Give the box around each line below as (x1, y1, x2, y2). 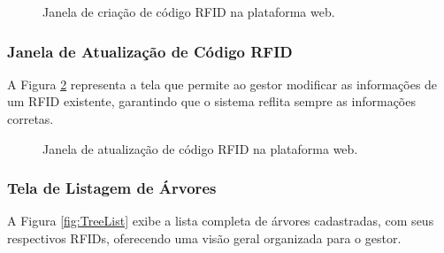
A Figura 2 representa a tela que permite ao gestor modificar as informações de (7, 74, 438, 93)
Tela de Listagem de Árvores (7, 177, 217, 199)
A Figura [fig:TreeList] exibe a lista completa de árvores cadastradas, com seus (7, 211, 434, 230)
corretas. (7, 110, 54, 127)
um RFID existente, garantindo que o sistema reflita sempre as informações (7, 92, 416, 111)
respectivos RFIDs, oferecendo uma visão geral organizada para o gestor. (7, 229, 402, 247)
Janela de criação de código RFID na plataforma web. (42, 3, 335, 20)
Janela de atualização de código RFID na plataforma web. (42, 139, 358, 157)
